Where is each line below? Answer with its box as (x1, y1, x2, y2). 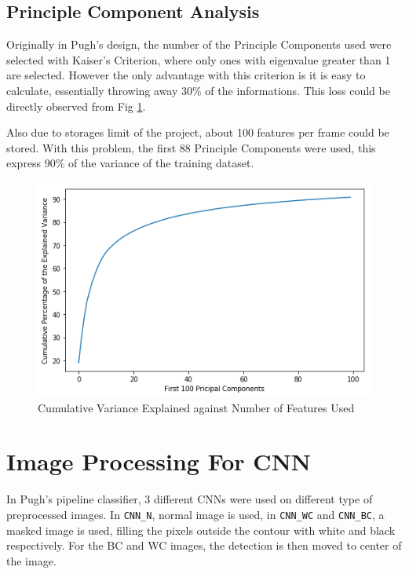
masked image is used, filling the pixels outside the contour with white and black (6, 521, 396, 538)
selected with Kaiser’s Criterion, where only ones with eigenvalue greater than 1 (6, 51, 391, 68)
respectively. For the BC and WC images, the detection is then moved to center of (6, 537, 402, 554)
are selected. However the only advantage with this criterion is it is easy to (6, 67, 366, 83)
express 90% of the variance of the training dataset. (6, 155, 254, 171)
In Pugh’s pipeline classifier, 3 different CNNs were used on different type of (6, 491, 373, 507)
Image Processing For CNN (6, 445, 312, 477)
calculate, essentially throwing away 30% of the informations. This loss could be (6, 82, 390, 98)
